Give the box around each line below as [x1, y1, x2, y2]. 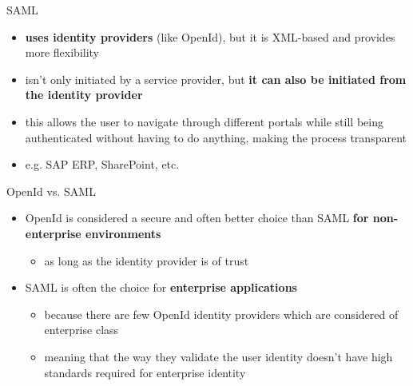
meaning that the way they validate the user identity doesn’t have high [44, 348, 393, 364]
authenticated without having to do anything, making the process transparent [25, 129, 407, 145]
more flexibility [25, 44, 100, 61]
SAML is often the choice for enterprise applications [25, 279, 297, 296]
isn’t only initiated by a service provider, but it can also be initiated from [25, 70, 407, 87]
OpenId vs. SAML [6, 182, 96, 199]
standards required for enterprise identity [44, 364, 246, 380]
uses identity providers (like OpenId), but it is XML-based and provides [25, 28, 395, 45]
